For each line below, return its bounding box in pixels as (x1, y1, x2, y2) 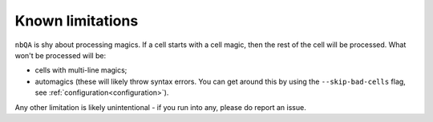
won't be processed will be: (14, 50, 107, 60)
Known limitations (14, 12, 139, 30)
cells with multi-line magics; (34, 65, 127, 75)
